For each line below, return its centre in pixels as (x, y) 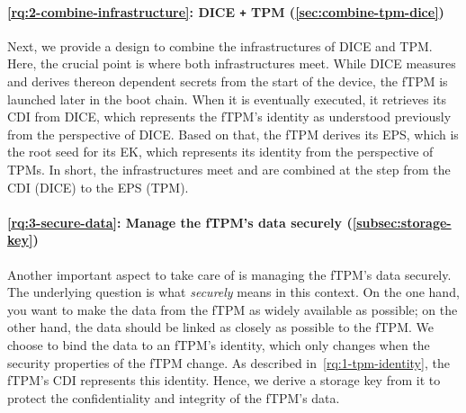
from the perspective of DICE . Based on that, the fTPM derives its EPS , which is (233, 134)
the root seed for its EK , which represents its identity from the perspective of (220, 152)
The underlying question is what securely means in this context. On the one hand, (233, 292)
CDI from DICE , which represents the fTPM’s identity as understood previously (229, 117)
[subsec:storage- (402, 222)
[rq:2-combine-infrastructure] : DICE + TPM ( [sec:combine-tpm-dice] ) (226, 11)
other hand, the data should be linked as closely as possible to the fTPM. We (220, 327)
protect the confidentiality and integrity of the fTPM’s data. (174, 397)
